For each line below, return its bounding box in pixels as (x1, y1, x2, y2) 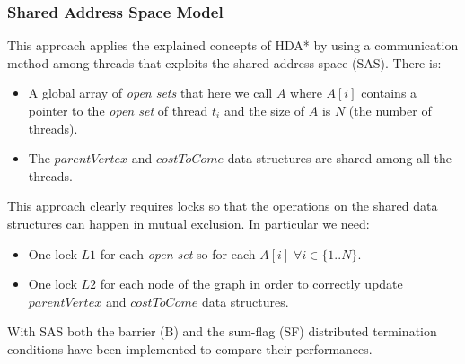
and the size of (224, 101, 305, 119)
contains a (361, 83, 417, 102)
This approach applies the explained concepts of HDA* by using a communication (7, 36, 459, 55)
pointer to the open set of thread (28, 101, 208, 119)
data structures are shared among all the (227, 149, 452, 168)
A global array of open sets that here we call (28, 83, 273, 102)
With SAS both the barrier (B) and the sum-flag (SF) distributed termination (7, 322, 437, 341)
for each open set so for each (100, 244, 256, 263)
